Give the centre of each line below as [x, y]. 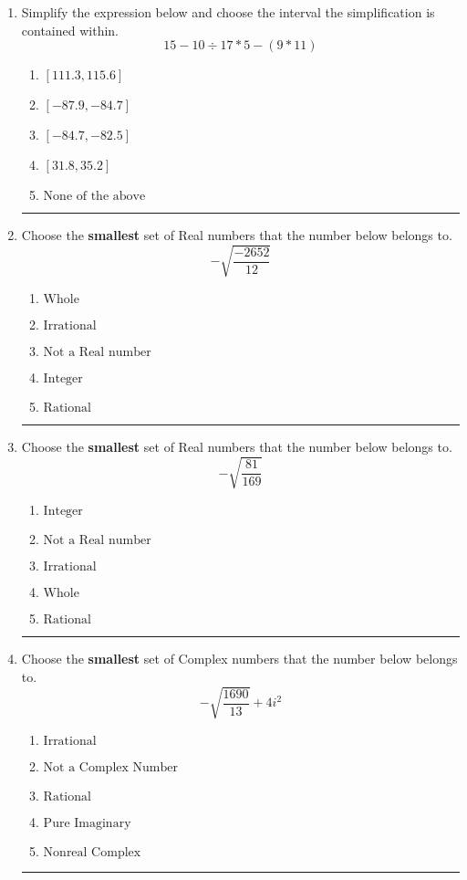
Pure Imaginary [87, 824]
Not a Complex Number [110, 768]
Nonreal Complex [92, 853]
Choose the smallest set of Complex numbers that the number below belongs [239, 659]
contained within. [70, 30]
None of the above [94, 197]
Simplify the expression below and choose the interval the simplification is [228, 12]
